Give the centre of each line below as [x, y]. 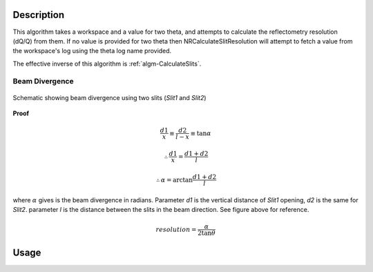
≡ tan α [201, 133]
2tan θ [207, 233]
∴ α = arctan [174, 180]
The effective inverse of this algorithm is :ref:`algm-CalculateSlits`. [107, 64]
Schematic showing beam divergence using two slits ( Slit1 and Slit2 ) [109, 97]
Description [39, 15]
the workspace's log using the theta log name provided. [92, 51]
